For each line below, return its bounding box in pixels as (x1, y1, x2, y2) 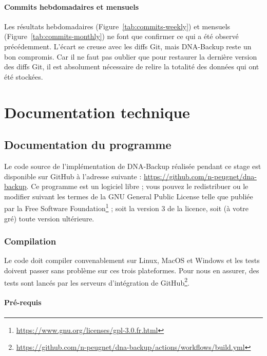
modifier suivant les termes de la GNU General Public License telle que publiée (4, 191, 253, 201)
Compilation (4, 235, 56, 248)
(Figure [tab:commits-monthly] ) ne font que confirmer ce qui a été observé (4, 31, 239, 42)
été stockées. (4, 71, 43, 82)
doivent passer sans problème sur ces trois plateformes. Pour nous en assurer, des (4, 265, 259, 275)
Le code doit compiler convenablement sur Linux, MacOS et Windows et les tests (4, 255, 260, 266)
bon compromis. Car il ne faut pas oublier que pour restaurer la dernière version (4, 51, 257, 62)
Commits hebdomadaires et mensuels (4, 1, 139, 12)
